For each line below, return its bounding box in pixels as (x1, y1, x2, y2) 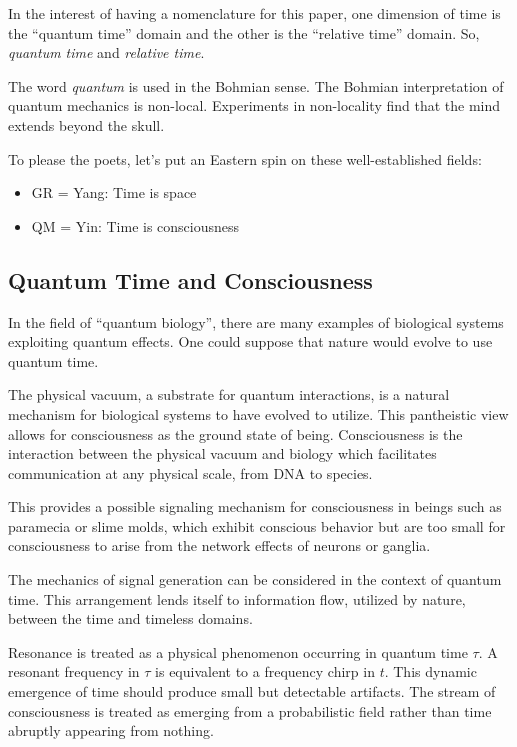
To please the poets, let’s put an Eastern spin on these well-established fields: (8, 148, 482, 169)
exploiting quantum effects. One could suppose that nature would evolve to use (8, 331, 493, 352)
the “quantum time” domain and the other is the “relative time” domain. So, (8, 22, 480, 43)
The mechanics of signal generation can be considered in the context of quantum (8, 569, 502, 590)
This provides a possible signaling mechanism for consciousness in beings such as (8, 496, 502, 517)
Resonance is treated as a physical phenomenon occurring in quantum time (8, 641, 468, 662)
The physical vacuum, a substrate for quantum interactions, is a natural (8, 384, 450, 405)
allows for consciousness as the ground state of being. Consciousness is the (8, 423, 463, 444)
